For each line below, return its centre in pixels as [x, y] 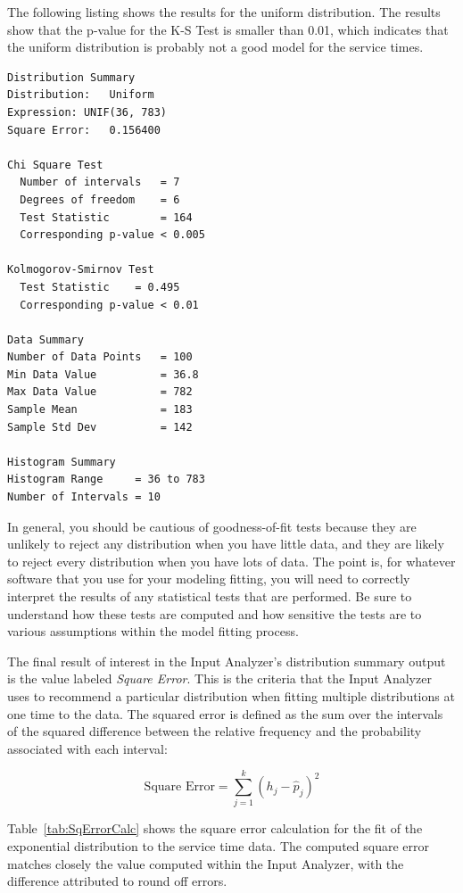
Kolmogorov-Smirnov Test [81, 270]
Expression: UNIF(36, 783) [87, 112]
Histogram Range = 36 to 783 [106, 480]
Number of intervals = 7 [100, 182]
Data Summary [45, 339]
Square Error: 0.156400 [84, 130]
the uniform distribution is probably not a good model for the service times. [215, 47]
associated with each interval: [87, 748]
